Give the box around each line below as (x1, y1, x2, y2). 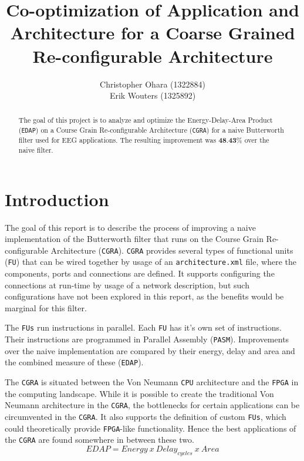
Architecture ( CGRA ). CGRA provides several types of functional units (50, 244, 293, 256)
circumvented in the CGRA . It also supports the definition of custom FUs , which (5, 410, 286, 422)
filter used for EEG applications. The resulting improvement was (18, 135, 217, 145)
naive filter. (18, 144, 53, 154)
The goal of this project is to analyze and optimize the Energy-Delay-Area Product (18, 115, 273, 125)
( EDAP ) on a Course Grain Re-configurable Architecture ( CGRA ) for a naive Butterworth (18, 125, 284, 135)
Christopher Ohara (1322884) (100, 78, 205, 90)
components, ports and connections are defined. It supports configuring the (5, 267, 275, 280)
